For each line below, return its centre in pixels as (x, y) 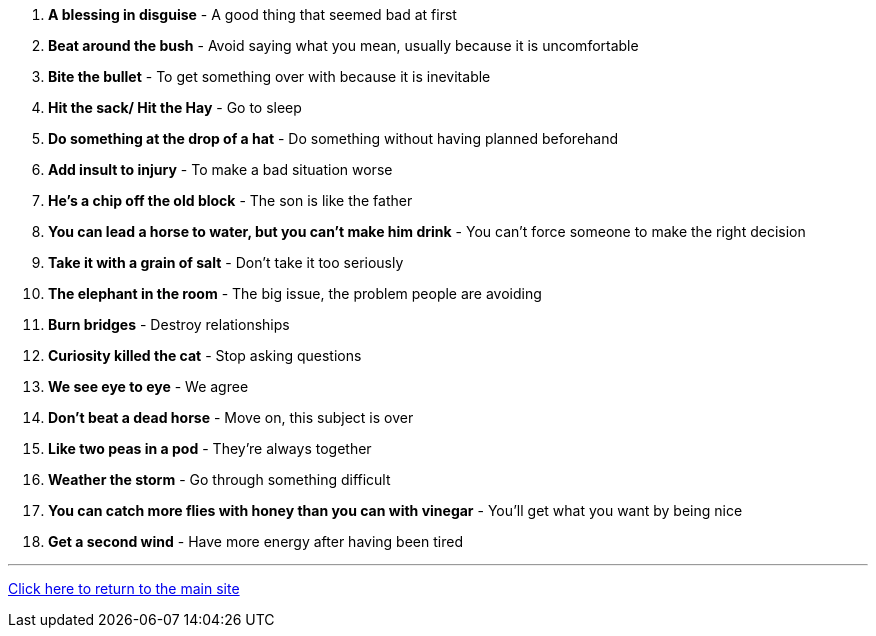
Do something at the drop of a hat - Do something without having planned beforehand (333, 138)
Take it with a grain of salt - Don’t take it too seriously (226, 262)
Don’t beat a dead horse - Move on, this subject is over (231, 417)
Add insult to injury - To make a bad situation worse (220, 169)
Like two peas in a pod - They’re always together (210, 448)
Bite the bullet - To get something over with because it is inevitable (269, 76)
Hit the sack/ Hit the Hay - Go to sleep (175, 107)
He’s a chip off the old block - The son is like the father (230, 200)
